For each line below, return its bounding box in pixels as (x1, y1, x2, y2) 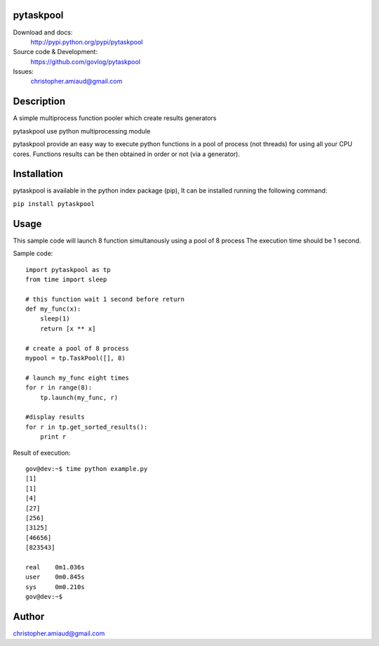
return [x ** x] (39, 324, 96, 332)
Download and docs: (13, 28, 73, 37)
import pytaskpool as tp (25, 266, 111, 273)
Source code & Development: (13, 48, 98, 56)
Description (13, 96, 66, 108)
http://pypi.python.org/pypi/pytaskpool (30, 37, 143, 46)
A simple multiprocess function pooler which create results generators (13, 114, 217, 122)
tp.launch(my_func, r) (39, 394, 119, 401)
